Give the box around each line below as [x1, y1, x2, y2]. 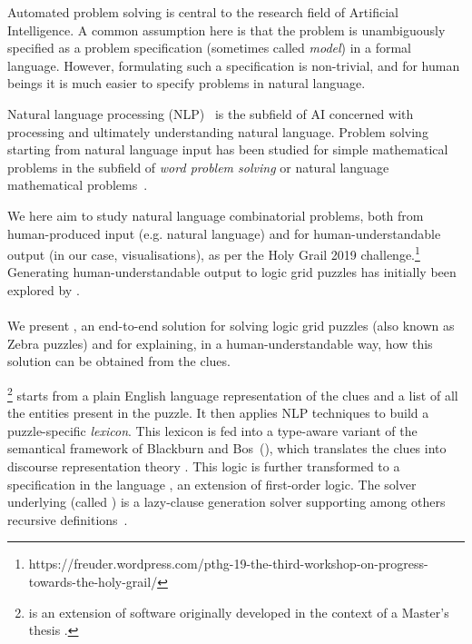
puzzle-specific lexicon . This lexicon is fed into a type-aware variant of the [7, 421, 418, 440]
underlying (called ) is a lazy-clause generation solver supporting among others [7, 492, 446, 511]
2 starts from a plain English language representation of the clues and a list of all [7, 382, 458, 404]
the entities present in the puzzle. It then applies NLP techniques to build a [7, 403, 429, 422]
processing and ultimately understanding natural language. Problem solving [7, 122, 428, 141]
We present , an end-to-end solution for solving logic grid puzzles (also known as [7, 316, 455, 335]
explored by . [7, 280, 80, 299]
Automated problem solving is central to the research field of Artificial [7, 3, 398, 21]
